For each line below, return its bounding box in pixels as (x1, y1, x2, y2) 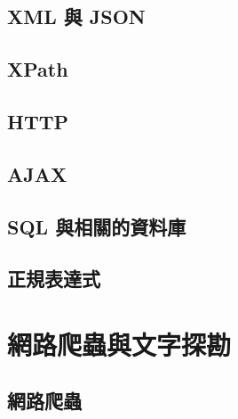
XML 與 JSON (7, 3, 146, 30)
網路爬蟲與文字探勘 (7, 325, 232, 362)
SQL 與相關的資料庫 (7, 212, 186, 240)
